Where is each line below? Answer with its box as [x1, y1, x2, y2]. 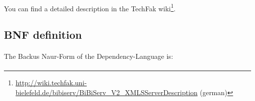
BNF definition [4, 27, 82, 42]
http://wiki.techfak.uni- [15, 77, 87, 88]
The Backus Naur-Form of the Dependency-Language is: [4, 51, 173, 61]
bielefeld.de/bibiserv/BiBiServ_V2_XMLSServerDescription [15, 87, 198, 97]
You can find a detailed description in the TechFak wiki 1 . [4, 1, 176, 13]
